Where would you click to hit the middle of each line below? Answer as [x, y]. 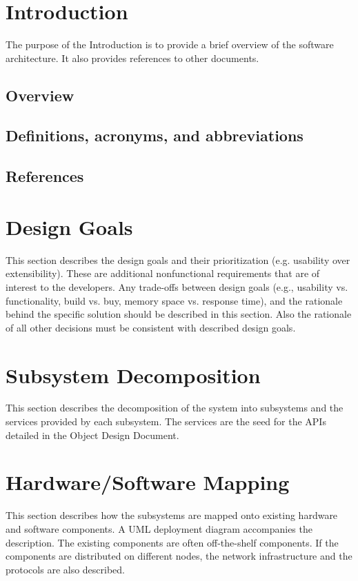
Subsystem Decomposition [133, 375]
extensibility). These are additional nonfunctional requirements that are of [163, 273]
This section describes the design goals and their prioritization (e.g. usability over [178, 259]
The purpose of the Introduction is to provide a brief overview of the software [170, 44]
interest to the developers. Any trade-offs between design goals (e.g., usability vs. [177, 286]
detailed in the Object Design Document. [92, 435]
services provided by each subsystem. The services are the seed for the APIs [166, 421]
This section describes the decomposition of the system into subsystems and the [175, 408]
